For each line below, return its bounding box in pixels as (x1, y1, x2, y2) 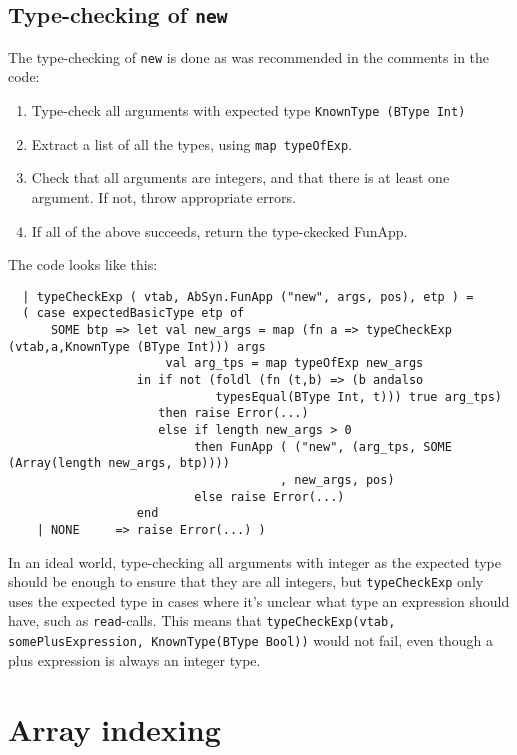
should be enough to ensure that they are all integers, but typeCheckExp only (8, 571, 484, 592)
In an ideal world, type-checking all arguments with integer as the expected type (8, 551, 501, 572)
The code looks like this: (8, 254, 158, 275)
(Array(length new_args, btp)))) (8, 456, 230, 471)
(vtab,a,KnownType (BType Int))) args (8, 339, 266, 354)
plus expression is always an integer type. (8, 649, 261, 670)
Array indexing (8, 708, 221, 749)
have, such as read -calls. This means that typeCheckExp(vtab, (8, 610, 396, 631)
